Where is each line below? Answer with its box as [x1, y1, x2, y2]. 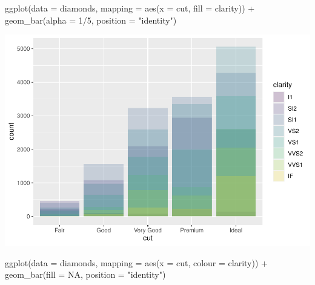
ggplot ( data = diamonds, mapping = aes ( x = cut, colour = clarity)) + [5, 256, 268, 269]
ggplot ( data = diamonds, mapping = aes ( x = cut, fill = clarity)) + [5, 2, 255, 14]
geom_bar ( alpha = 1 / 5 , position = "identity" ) [5, 13, 177, 26]
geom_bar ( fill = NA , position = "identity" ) [5, 268, 166, 281]
